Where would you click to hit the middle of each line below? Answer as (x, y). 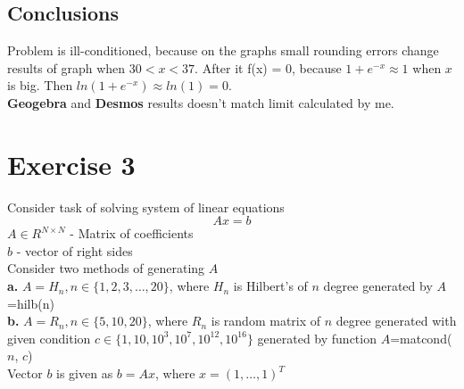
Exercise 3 (71, 164)
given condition (49, 338)
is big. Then (40, 85)
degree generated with (396, 321)
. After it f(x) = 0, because (268, 67)
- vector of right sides (75, 250)
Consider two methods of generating (106, 268)
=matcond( (421, 338)
